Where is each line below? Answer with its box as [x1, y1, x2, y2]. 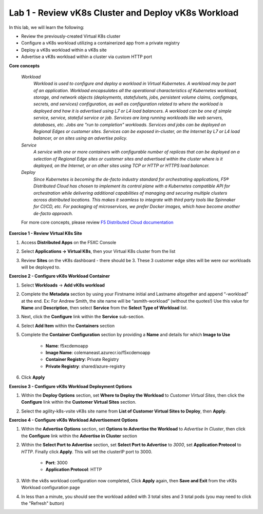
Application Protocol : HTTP [45, 467, 102, 473]
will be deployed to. [21, 264, 61, 270]
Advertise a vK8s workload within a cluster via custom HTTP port [21, 54, 152, 60]
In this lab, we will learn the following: [9, 24, 85, 30]
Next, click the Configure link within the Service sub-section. [21, 314, 145, 320]
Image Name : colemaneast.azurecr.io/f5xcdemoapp [45, 350, 150, 355]
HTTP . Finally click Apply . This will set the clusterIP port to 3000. [21, 449, 152, 454]
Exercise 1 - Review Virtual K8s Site [9, 230, 82, 236]
